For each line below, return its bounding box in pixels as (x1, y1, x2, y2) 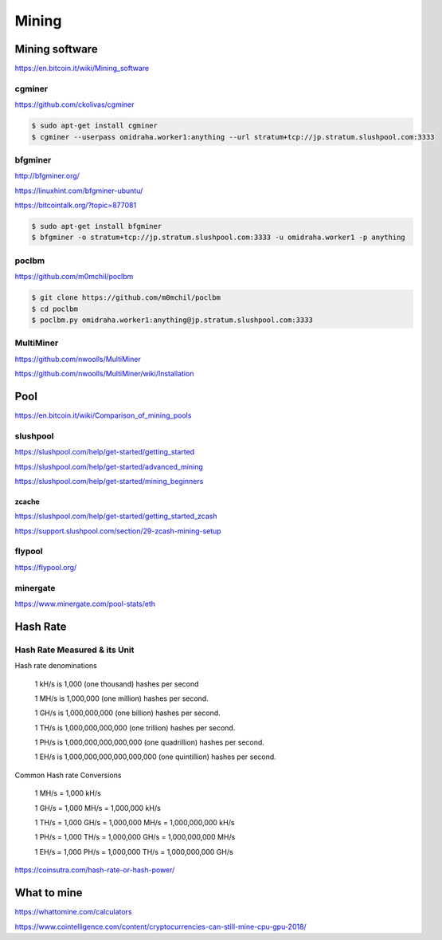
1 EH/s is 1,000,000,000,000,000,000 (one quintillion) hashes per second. (34, 752, 276, 761)
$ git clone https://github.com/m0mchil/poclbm (31, 293, 221, 302)
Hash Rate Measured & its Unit (14, 644, 135, 655)
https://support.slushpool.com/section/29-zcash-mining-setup (14, 526, 222, 536)
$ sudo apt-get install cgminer (31, 121, 158, 131)
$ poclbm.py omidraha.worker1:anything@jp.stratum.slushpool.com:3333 (31, 315, 314, 324)
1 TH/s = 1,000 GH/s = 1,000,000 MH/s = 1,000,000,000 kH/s (34, 818, 235, 828)
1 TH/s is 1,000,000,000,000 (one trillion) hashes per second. (34, 722, 236, 733)
